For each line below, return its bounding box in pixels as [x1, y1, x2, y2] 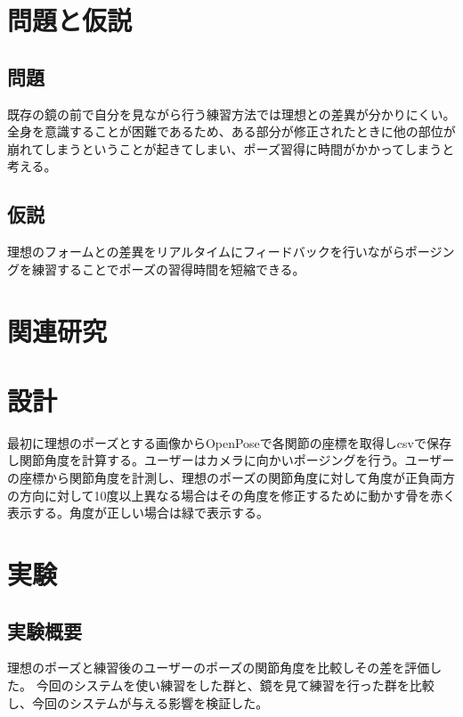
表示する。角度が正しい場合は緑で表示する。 [7, 503, 269, 522]
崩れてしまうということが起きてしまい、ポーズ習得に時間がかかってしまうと [7, 139, 455, 158]
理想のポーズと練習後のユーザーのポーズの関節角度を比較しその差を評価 [7, 658, 430, 677]
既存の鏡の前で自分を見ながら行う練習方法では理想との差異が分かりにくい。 [7, 104, 456, 123]
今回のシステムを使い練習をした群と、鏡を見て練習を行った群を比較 [36, 675, 435, 694]
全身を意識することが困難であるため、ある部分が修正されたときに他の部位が [7, 122, 456, 141]
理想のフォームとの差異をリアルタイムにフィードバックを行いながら [7, 242, 405, 261]
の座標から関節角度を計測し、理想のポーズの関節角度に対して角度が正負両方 [7, 468, 455, 487]
